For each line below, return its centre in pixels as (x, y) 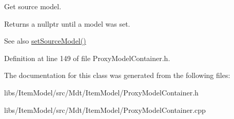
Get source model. (33, 6)
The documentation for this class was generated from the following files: (117, 75)
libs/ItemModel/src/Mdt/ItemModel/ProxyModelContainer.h (101, 92)
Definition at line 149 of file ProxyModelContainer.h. (87, 58)
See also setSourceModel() (45, 41)
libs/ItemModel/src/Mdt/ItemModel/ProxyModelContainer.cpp (105, 110)
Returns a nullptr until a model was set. (67, 23)
